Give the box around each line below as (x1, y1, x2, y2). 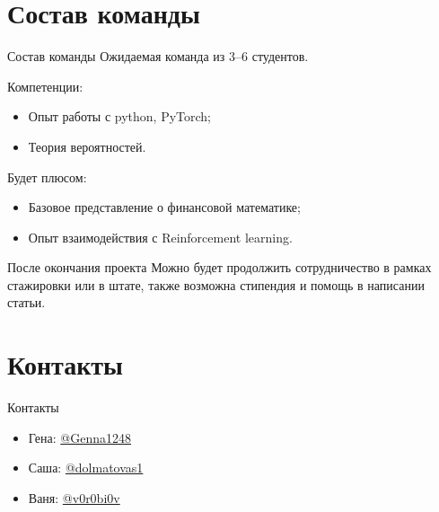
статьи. (7, 293, 46, 312)
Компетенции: (7, 76, 83, 95)
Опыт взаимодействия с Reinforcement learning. (28, 227, 293, 246)
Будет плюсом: (7, 167, 87, 186)
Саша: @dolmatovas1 (28, 458, 144, 477)
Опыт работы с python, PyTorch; (28, 107, 212, 126)
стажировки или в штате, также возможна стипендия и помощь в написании (7, 275, 425, 294)
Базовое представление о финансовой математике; (28, 198, 301, 216)
